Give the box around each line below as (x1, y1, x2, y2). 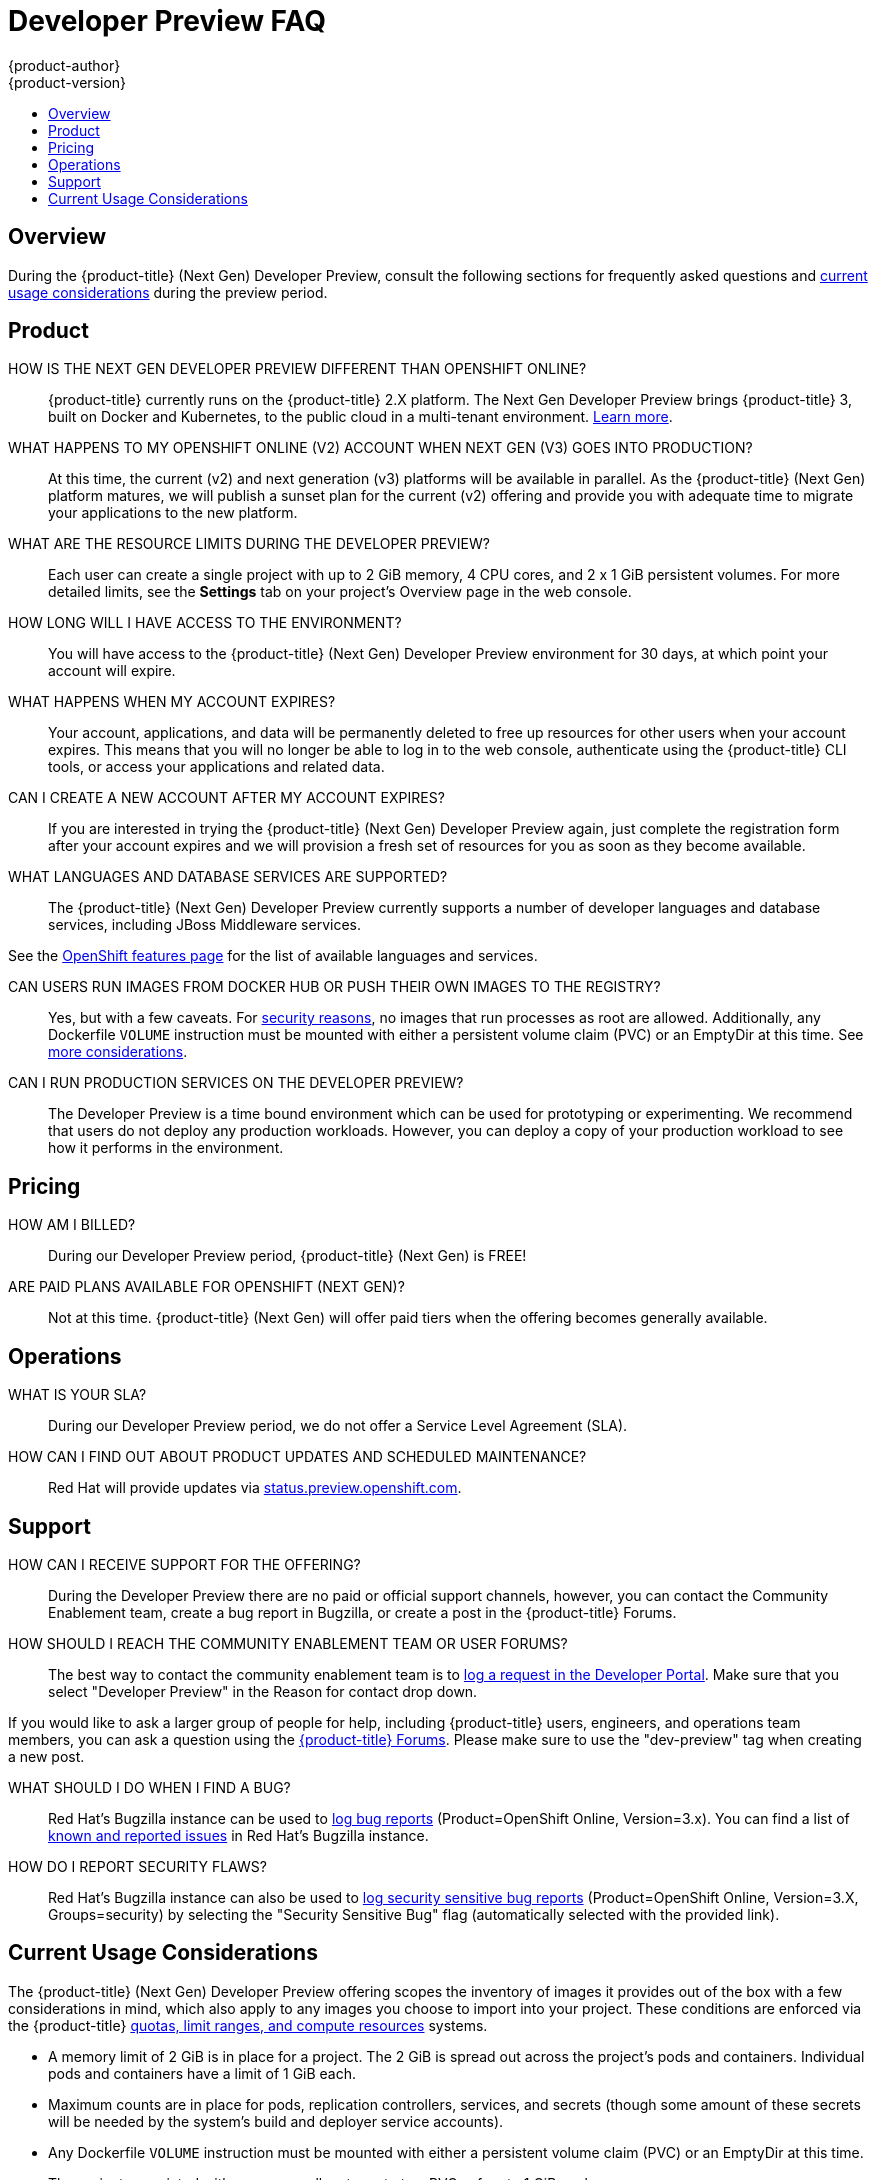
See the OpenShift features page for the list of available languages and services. (8, 947, 538, 965)
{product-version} (8, 73, 127, 91)
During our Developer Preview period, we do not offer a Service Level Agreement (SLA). (48, 1417, 628, 1435)
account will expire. (48, 662, 176, 680)
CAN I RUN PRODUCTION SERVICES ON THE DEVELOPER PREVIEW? (8, 1074, 464, 1092)
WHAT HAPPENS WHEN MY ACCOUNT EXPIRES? (8, 693, 336, 711)
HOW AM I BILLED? (8, 1216, 136, 1234)
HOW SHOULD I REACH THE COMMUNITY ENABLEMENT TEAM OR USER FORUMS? (8, 1634, 568, 1652)
